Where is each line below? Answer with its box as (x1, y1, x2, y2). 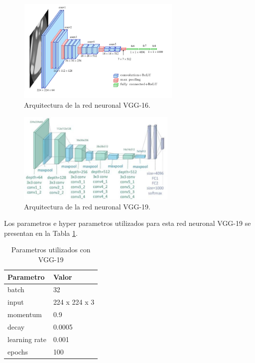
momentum (7, 309, 42, 320)
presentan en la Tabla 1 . (4, 227, 78, 238)
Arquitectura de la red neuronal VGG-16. (24, 100, 150, 110)
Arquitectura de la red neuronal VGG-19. (24, 201, 150, 211)
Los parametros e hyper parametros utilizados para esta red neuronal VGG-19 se (4, 218, 251, 228)
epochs (7, 346, 28, 357)
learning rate (7, 334, 46, 344)
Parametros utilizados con (11, 244, 91, 255)
